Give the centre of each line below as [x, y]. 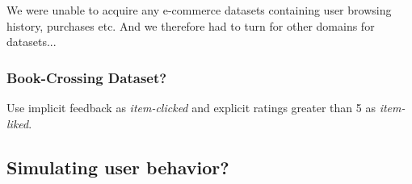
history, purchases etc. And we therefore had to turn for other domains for [191, 25]
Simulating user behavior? [118, 167]
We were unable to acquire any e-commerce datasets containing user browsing [199, 10]
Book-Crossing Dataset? [87, 77]
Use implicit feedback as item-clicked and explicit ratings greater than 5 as [191, 107]
